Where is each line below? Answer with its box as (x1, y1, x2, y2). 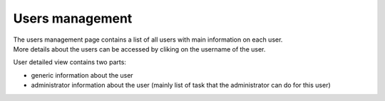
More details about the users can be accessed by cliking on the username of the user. (13, 44, 266, 53)
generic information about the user (31, 71, 133, 79)
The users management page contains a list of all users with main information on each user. (13, 35, 283, 44)
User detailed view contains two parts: (13, 58, 126, 66)
